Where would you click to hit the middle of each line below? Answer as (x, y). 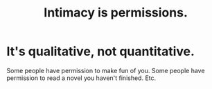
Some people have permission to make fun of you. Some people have (106, 70)
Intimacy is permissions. (116, 13)
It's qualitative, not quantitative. (101, 51)
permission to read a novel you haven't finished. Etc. (81, 78)
